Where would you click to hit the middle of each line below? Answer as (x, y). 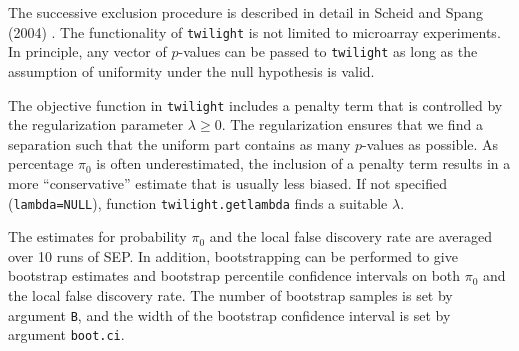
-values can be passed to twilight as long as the (328, 51)
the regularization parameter (96, 124)
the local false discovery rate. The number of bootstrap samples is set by (230, 294)
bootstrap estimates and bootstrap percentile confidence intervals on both (234, 275)
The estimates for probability (97, 236)
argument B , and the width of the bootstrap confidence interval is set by (229, 314)
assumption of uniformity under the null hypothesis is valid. (191, 70)
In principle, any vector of (87, 51)
